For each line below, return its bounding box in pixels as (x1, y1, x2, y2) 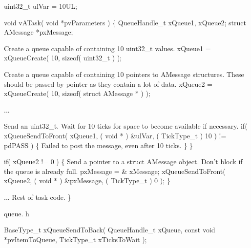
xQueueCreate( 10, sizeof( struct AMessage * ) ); (4, 88, 150, 98)
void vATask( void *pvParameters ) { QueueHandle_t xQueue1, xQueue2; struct (4, 17, 247, 27)
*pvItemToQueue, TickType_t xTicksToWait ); (4, 234, 147, 244)
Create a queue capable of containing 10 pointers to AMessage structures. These (4, 69, 244, 79)
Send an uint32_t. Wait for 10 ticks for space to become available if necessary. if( (4, 121, 248, 131)
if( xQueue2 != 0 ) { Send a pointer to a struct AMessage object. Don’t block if (4, 156, 243, 167)
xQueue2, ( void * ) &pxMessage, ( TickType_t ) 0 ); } (4, 175, 170, 186)
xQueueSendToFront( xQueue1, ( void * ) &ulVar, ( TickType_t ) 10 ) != (4, 130, 227, 140)
